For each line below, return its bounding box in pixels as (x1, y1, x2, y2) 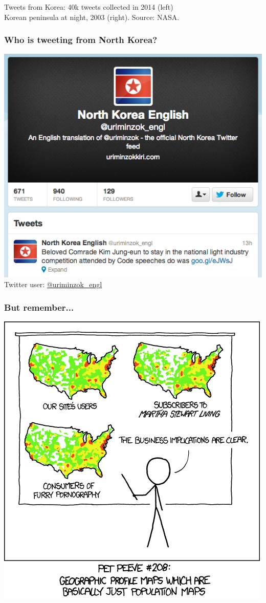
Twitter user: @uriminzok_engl (4, 279, 102, 290)
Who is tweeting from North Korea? (4, 33, 158, 46)
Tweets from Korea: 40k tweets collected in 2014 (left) (4, 2, 173, 12)
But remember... (4, 300, 74, 313)
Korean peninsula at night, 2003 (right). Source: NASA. (4, 11, 180, 22)
